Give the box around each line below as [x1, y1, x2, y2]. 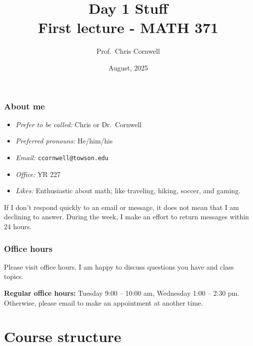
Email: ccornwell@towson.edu [15, 152, 108, 162]
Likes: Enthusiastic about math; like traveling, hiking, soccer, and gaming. [15, 185, 241, 196]
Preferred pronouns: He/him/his [15, 136, 113, 146]
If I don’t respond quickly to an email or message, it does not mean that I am [4, 202, 239, 212]
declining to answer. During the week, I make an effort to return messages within [4, 211, 249, 222]
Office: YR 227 [15, 169, 61, 179]
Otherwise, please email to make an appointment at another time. [4, 297, 203, 308]
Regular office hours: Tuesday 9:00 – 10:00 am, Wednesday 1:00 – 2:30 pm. [4, 288, 240, 298]
